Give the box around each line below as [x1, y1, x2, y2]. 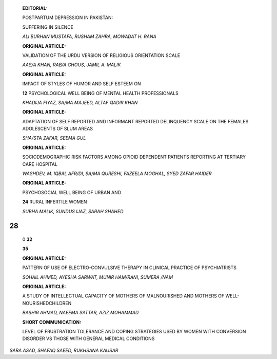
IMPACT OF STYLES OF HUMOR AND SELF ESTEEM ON [22, 81, 141, 87]
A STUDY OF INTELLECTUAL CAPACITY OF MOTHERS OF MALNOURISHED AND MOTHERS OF [22, 293, 225, 299]
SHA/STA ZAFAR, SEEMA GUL [22, 135, 86, 141]
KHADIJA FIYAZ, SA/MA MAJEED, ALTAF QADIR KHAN [22, 99, 138, 105]
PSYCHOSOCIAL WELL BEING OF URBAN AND [22, 189, 122, 195]
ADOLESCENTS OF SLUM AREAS [22, 126, 93, 132]
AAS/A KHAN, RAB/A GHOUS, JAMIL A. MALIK [22, 62, 121, 68]
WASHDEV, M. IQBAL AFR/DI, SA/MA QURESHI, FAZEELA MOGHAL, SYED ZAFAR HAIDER [22, 171, 212, 177]
